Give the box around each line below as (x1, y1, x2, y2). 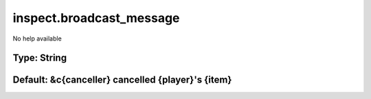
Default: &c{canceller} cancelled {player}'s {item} (12, 74, 232, 86)
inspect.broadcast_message (12, 10, 180, 25)
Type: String (12, 52, 67, 64)
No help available (12, 34, 62, 43)
